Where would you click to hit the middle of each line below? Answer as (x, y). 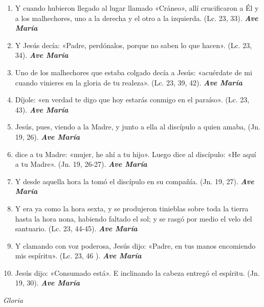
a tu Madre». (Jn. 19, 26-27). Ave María (81, 164)
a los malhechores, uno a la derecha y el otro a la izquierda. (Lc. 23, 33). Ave (137, 18)
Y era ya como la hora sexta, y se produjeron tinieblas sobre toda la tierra (132, 208)
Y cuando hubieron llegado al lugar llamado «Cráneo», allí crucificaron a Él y (137, 8)
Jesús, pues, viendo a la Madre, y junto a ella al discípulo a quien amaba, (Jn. (138, 127)
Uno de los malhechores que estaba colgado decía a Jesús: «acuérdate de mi (134, 72)
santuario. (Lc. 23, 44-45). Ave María (76, 228)
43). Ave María (42, 109)
